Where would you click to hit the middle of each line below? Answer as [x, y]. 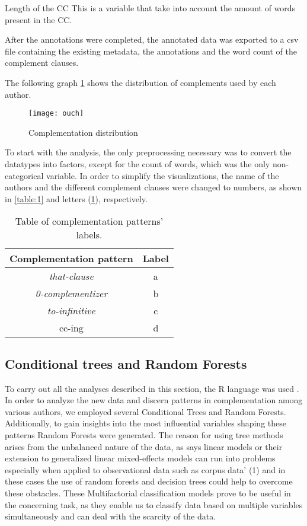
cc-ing [71, 328]
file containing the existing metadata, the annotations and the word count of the [151, 51]
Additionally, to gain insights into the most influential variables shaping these [145, 423]
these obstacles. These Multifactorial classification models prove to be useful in [148, 492]
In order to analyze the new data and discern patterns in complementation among [154, 400]
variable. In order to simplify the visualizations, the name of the [163, 175]
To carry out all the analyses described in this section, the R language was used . [152, 388]
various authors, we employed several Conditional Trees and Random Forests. [145, 411]
